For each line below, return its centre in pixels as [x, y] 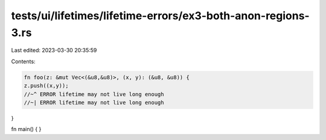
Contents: [23, 61]
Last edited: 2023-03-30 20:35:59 [54, 50]
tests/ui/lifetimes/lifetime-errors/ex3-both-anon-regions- [161, 16]
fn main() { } [26, 129]
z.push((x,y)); [46, 86]
